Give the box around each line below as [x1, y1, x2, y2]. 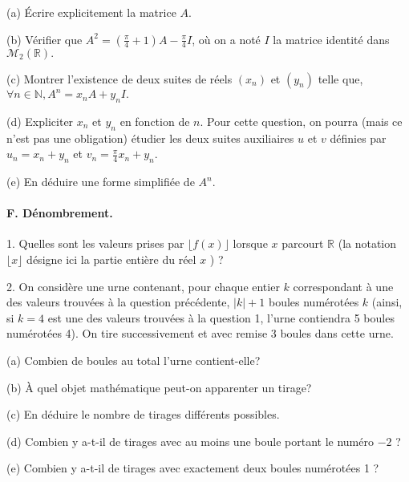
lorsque [233, 235, 268, 252]
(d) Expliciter [6, 112, 74, 129]
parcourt [281, 235, 324, 252]
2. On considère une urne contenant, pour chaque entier [6, 277, 280, 294]
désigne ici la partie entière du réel [26, 251, 196, 268]
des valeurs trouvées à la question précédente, [6, 294, 230, 310]
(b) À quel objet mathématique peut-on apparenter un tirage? [6, 379, 312, 395]
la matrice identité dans [273, 30, 390, 47]
